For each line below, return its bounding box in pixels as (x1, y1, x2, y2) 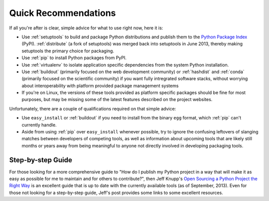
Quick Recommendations (9, 7, 116, 18)
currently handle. (21, 122, 57, 128)
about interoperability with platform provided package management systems (21, 83, 179, 89)
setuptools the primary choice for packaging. (21, 48, 115, 54)
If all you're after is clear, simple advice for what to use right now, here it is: (9, 25, 163, 31)
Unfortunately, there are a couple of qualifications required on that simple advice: (9, 105, 176, 111)
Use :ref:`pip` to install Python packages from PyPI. (21, 55, 127, 61)
